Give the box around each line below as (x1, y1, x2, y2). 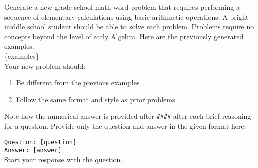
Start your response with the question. (4, 154, 123, 164)
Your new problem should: (4, 60, 86, 71)
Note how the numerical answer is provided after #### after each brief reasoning (4, 111, 251, 121)
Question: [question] (4, 138, 77, 146)
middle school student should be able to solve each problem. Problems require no (4, 21, 254, 32)
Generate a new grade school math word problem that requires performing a (4, 2, 240, 12)
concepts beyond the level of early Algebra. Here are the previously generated (4, 31, 244, 41)
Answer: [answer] (4, 147, 62, 154)
